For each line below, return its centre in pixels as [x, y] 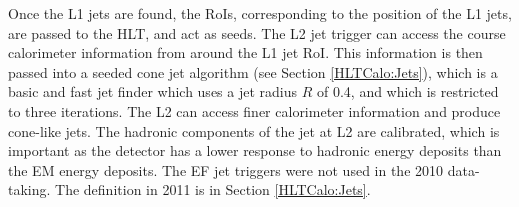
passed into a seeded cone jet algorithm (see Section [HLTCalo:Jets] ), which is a [253, 71]
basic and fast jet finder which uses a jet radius [153, 91]
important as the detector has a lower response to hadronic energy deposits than [255, 150]
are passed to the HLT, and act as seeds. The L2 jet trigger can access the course [257, 32]
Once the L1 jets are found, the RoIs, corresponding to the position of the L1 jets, [260, 13]
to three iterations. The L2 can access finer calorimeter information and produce [254, 110]
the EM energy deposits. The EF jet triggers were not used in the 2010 [226, 169]
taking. [29, 189]
